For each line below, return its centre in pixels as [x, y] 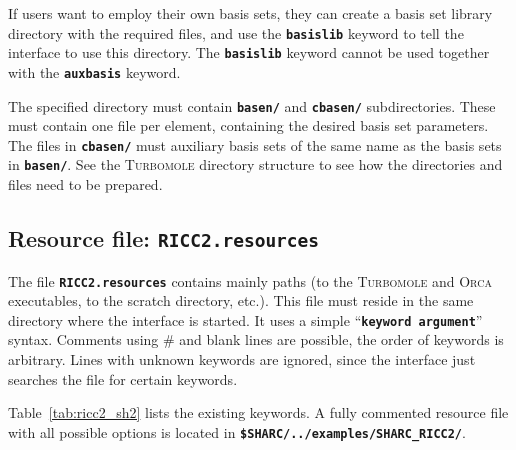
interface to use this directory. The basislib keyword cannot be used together [249, 52]
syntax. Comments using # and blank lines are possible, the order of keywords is [256, 339]
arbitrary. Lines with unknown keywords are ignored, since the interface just [242, 359]
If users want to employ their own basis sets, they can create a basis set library [250, 13]
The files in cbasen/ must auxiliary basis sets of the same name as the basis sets [255, 144]
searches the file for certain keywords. [123, 378]
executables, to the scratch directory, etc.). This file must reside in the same [241, 300]
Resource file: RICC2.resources [164, 238]
